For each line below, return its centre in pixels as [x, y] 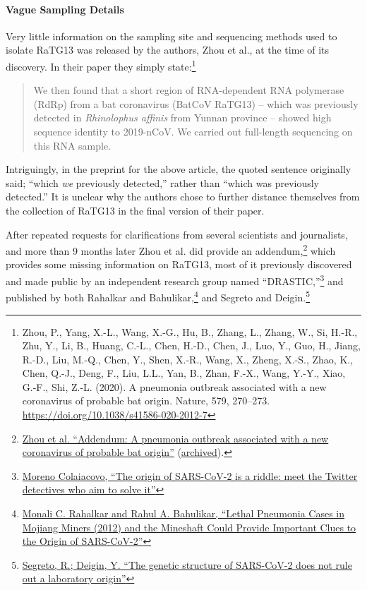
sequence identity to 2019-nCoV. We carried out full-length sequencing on [193, 132]
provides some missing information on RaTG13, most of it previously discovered [179, 264]
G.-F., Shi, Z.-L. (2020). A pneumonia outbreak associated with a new [174, 386]
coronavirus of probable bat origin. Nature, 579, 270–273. [146, 401]
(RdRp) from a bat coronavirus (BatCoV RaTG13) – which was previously [196, 103]
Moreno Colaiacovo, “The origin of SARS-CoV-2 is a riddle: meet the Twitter [190, 475]
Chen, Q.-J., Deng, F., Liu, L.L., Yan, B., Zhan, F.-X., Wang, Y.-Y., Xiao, [184, 373]
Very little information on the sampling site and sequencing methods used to [172, 36]
